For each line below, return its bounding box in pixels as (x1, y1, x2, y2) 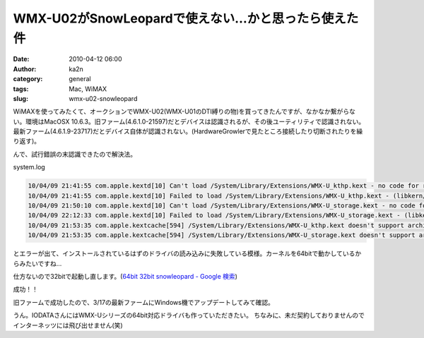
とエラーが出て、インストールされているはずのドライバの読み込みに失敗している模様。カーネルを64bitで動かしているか (13, 249, 362, 258)
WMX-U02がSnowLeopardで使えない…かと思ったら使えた (13, 11, 359, 26)
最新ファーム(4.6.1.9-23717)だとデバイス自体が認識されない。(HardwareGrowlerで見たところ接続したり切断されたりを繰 (13, 127, 363, 135)
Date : (13, 55, 30, 64)
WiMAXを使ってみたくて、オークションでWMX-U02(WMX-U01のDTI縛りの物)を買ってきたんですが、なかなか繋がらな (13, 107, 356, 116)
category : (13, 75, 43, 83)
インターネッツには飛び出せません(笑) (13, 321, 123, 330)
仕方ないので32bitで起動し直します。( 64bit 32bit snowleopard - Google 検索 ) (13, 272, 238, 280)
